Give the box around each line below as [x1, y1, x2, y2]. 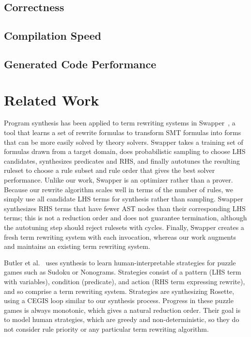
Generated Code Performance [4, 56, 157, 71]
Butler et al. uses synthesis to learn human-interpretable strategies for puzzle [4, 257, 236, 267]
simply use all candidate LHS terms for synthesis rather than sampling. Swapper [4, 194, 243, 204]
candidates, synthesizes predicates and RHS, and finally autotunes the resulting [4, 155, 240, 166]
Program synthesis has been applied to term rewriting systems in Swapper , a [4, 118, 235, 128]
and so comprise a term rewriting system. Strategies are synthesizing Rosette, [4, 286, 235, 296]
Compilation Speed [4, 28, 101, 43]
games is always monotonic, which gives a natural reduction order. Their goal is [4, 305, 241, 315]
